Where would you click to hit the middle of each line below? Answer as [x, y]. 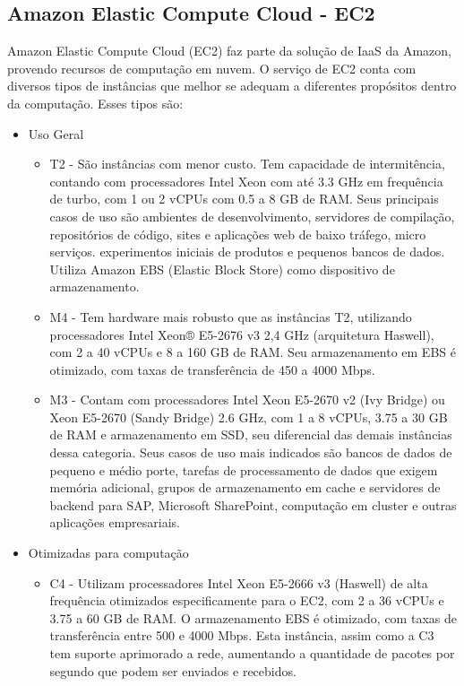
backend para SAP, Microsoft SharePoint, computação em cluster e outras [253, 504]
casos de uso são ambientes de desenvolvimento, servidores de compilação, [252, 216]
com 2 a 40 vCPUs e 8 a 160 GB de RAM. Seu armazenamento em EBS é [253, 352]
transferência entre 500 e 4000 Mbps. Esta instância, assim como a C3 [242, 635]
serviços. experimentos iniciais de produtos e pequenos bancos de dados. [247, 252]
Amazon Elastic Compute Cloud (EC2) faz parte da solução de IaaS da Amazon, [230, 51]
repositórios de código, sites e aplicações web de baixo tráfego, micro [238, 234]
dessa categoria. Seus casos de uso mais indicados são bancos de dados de [251, 452]
